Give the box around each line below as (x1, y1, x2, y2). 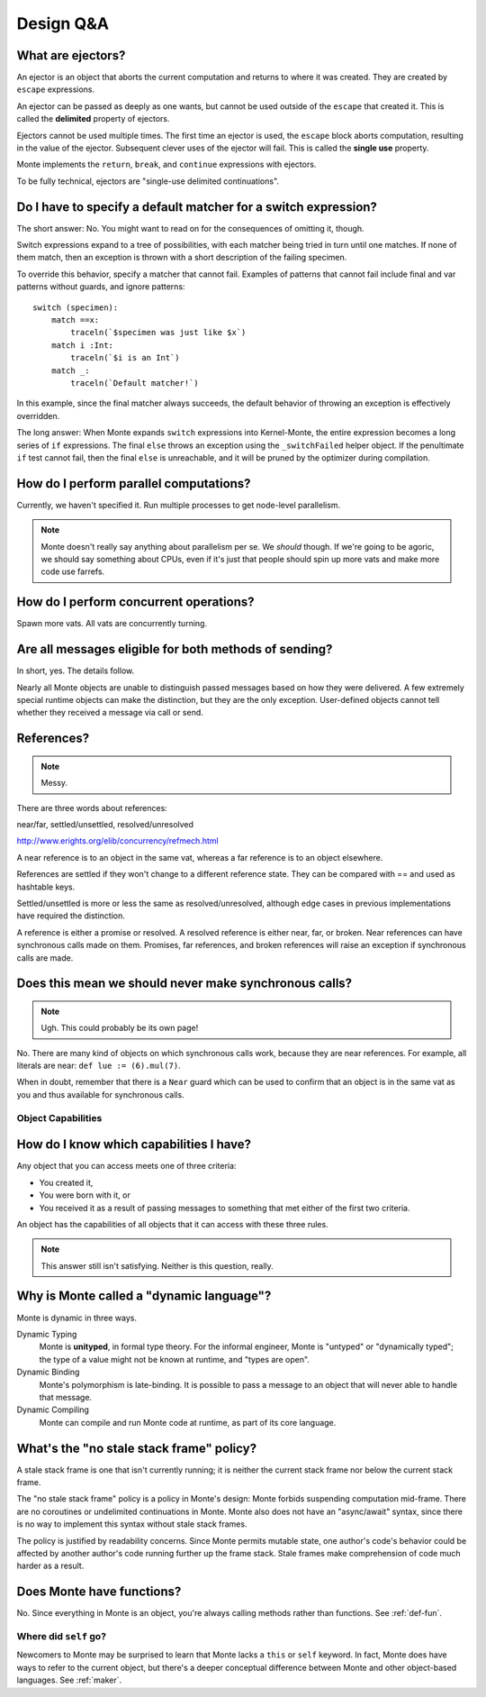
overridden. (16, 410, 60, 421)
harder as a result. (16, 1560, 85, 1572)
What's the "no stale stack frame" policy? (16, 1440, 256, 1455)
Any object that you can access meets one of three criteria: (16, 1161, 237, 1172)
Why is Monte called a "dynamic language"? (16, 1289, 272, 1304)
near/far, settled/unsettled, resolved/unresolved (16, 818, 193, 829)
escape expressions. (16, 84, 95, 95)
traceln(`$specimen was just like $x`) (70, 327, 247, 338)
